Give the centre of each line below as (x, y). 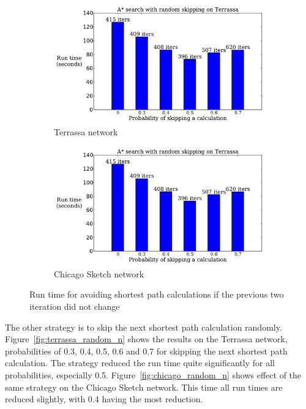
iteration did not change (75, 306)
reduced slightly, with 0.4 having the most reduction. (104, 399)
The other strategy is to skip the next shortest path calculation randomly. (144, 327)
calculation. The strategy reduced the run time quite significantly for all (140, 363)
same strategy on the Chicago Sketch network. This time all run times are (144, 387)
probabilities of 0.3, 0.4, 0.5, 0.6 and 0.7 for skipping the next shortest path (146, 351)
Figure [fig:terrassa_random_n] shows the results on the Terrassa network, (146, 339)
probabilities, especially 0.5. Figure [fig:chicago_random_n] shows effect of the (153, 374)
